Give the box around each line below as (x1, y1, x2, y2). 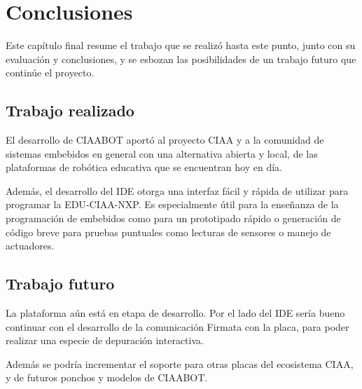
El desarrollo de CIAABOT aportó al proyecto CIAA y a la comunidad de (6, 132, 324, 147)
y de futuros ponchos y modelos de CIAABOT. (6, 370, 208, 385)
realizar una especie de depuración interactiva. (6, 333, 204, 348)
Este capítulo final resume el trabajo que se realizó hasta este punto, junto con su (6, 38, 356, 53)
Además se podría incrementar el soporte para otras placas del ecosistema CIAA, (6, 356, 354, 371)
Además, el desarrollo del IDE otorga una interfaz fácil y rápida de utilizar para (6, 183, 349, 198)
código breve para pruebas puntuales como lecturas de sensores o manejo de (6, 224, 331, 239)
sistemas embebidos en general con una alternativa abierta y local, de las (6, 146, 318, 161)
